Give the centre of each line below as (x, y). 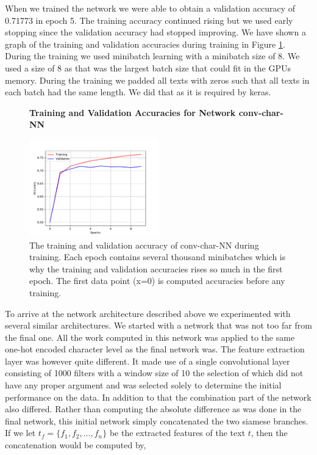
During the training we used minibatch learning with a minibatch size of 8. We (152, 56)
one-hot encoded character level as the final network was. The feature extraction (155, 349)
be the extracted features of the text (177, 433)
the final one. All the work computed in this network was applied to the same (150, 337)
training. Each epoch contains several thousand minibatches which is (158, 257)
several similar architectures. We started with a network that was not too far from (158, 325)
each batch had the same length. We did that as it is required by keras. (138, 92)
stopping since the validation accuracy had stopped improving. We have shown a (155, 32)
